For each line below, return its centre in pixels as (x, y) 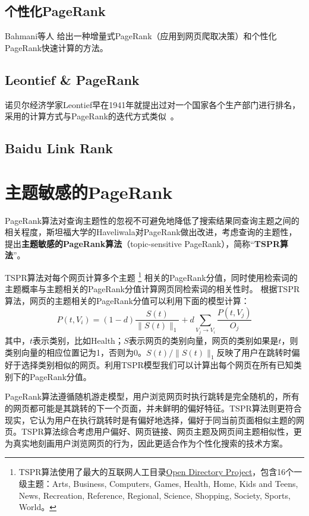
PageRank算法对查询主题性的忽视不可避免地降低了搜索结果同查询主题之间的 (152, 220)
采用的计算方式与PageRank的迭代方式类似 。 (92, 116)
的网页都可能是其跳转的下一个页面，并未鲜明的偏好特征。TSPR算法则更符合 (153, 408)
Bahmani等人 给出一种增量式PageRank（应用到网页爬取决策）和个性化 (141, 36)
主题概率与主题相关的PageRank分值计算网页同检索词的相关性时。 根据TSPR (152, 289)
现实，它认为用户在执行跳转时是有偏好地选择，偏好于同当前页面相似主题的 (150, 420)
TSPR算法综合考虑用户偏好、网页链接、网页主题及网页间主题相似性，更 (161, 431)
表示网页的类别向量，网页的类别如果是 (204, 340)
